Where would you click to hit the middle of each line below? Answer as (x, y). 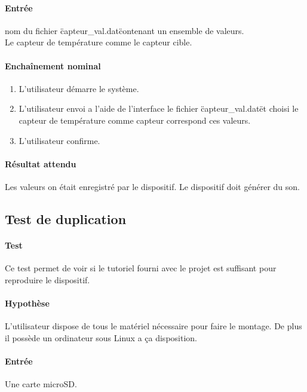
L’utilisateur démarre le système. (79, 88)
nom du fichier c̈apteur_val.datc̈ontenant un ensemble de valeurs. (125, 30)
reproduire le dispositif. (47, 279)
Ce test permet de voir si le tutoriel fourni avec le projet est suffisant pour (141, 268)
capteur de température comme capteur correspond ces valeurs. (135, 120)
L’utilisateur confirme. (59, 140)
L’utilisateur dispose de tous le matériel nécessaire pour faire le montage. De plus (153, 326)
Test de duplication (66, 218)
